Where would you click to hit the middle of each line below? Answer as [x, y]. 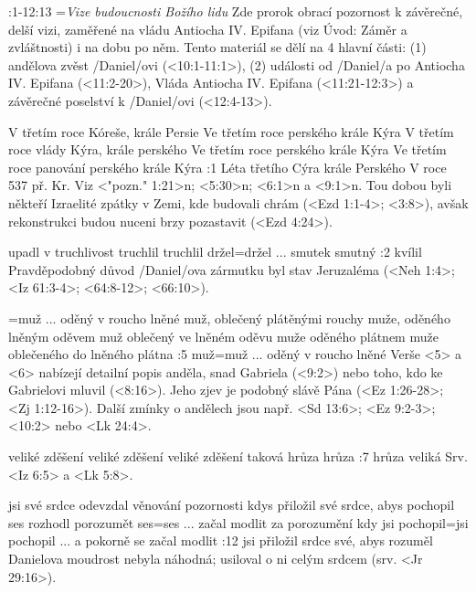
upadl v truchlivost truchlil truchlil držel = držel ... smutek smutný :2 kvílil [215, 252]
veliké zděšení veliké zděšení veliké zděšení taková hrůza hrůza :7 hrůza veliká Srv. [238, 456]
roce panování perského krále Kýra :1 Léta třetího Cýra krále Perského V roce [227, 167]
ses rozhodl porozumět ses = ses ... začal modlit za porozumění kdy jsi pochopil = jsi [238, 522]
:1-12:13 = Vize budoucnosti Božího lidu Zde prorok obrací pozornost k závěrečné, [236, 11]
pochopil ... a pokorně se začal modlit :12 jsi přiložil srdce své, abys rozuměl [221, 540]
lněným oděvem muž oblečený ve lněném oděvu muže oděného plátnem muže [223, 336]
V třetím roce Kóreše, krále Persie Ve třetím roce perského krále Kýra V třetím [231, 131]
